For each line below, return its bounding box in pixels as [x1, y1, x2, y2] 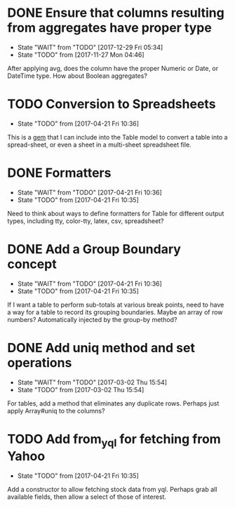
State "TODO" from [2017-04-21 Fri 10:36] [17, 119, 139, 128]
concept [7, 256, 58, 272]
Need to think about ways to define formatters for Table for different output [7, 209, 224, 218]
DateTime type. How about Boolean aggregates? [7, 72, 147, 80]
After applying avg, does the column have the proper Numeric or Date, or [7, 64, 219, 72]
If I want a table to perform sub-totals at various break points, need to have [7, 300, 224, 309]
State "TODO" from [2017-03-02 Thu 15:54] [17, 385, 145, 394]
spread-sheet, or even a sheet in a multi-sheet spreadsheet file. [7, 140, 192, 149]
